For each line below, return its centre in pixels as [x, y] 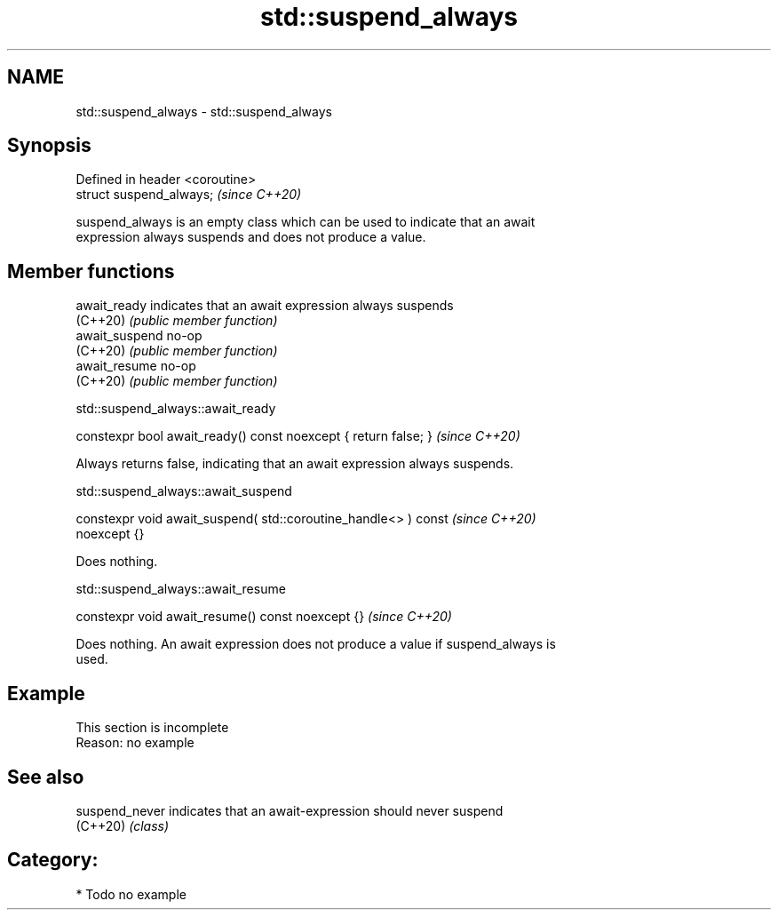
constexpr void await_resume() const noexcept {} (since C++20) [264, 617]
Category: [53, 860]
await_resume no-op [136, 366]
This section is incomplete [152, 728]
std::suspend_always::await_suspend [184, 491]
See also [46, 777]
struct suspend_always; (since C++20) [189, 195]
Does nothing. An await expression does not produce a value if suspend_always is [316, 644]
